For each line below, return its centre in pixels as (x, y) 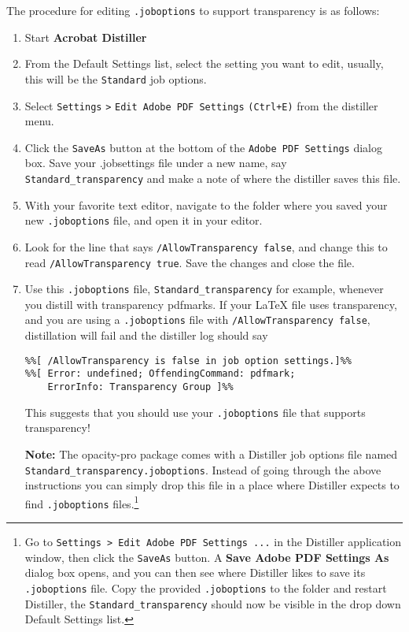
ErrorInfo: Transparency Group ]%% (140, 387)
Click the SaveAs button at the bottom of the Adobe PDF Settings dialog (203, 147)
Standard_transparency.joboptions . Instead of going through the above (203, 469)
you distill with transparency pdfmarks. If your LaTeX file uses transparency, (211, 304)
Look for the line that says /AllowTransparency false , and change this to (206, 246)
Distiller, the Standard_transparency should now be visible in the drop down (213, 603)
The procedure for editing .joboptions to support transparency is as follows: (193, 10)
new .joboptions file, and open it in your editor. (144, 220)
